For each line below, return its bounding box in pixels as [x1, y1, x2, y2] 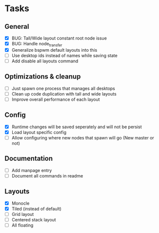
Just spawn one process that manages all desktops [11, 85, 115, 91]
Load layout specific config [11, 129, 67, 135]
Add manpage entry [11, 167, 52, 173]
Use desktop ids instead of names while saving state [11, 52, 118, 58]
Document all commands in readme [11, 173, 83, 178]
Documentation [4, 155, 53, 163]
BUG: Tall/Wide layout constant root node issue [11, 35, 107, 41]
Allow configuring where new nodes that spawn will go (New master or [11, 135, 155, 140]
